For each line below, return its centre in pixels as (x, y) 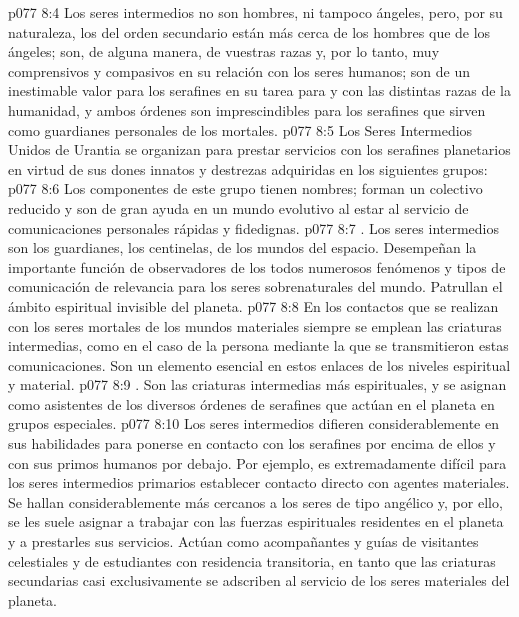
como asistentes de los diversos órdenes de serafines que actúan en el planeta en (251, 403)
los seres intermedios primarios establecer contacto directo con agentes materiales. (259, 482)
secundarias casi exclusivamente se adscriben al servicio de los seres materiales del (259, 580)
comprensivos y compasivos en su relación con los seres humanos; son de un (239, 70)
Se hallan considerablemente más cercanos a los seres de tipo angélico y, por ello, (255, 501)
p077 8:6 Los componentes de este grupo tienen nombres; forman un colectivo (245, 188)
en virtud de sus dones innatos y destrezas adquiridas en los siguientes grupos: (248, 168)
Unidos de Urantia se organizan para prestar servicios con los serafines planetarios (259, 149)
